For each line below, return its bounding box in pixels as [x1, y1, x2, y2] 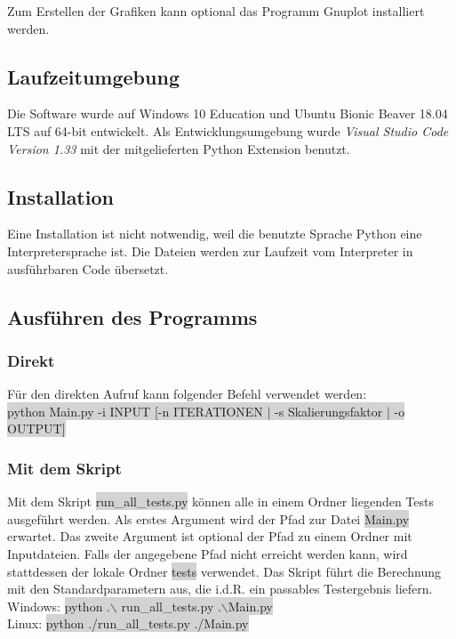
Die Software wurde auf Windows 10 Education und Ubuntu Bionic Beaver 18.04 [7, 104, 448, 123]
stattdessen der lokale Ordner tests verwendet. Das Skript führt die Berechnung [7, 562, 442, 580]
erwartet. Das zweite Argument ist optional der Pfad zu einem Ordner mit [7, 527, 412, 546]
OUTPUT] [7, 419, 66, 438]
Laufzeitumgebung [7, 62, 180, 90]
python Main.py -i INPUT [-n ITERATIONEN [7, 401, 263, 420]
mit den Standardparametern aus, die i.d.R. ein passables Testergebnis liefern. [7, 579, 433, 598]
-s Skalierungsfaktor [275, 401, 383, 420]
